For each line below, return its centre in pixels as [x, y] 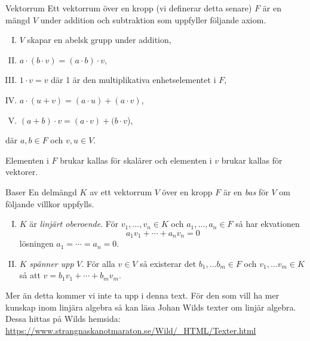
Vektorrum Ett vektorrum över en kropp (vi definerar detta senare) [129, 8]
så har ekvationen [268, 224]
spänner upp [52, 263]
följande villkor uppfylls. [50, 203]
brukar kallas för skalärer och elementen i [136, 160]
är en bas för [246, 191]
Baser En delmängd [41, 191]
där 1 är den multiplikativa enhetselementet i [133, 80]
